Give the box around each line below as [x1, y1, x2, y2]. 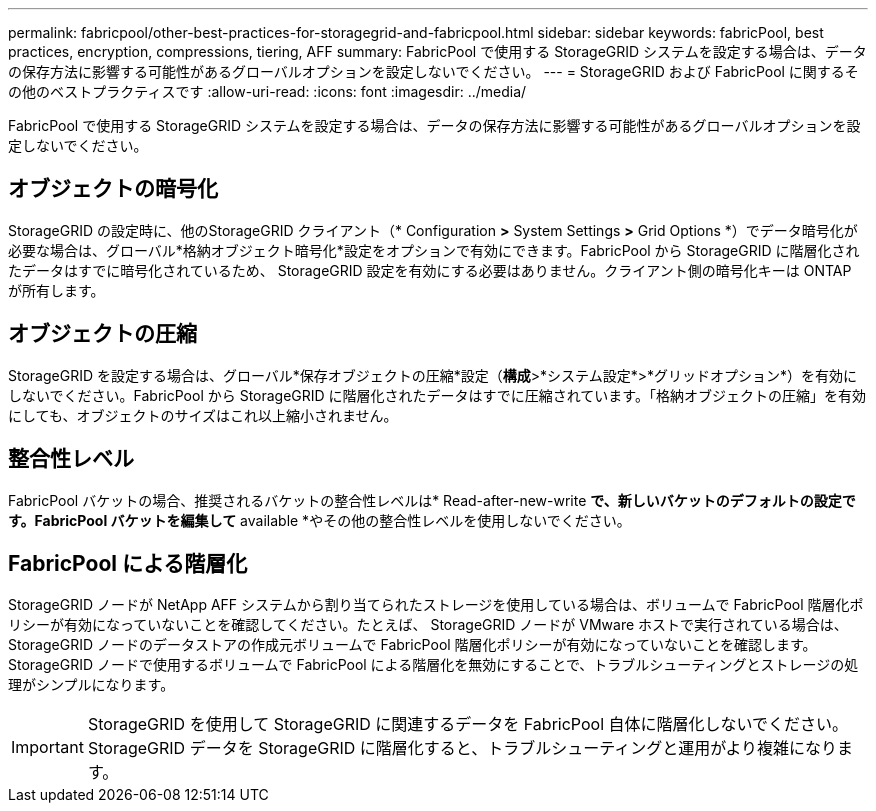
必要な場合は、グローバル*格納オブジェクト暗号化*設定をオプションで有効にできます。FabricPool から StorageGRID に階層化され [8, 241, 860, 259]
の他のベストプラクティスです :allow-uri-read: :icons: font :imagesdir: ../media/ [8, 83, 527, 100]
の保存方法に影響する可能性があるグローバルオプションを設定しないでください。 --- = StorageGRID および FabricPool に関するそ [8, 63, 859, 80]
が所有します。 [8, 281, 105, 299]
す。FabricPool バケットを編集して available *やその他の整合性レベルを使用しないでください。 [8, 511, 631, 529]
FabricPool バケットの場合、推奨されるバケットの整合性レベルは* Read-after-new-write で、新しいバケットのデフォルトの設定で [8, 491, 856, 509]
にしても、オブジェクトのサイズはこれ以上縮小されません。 [8, 406, 398, 424]
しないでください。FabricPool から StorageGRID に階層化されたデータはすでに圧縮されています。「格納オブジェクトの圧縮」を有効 [8, 386, 866, 404]
